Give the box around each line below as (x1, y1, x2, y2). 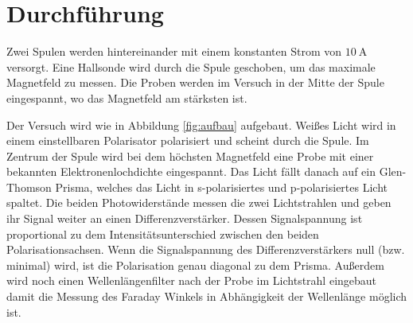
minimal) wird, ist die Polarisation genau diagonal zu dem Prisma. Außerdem (6, 256, 384, 273)
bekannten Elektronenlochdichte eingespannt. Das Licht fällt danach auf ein (6, 163, 376, 180)
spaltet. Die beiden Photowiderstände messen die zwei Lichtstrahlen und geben (6, 194, 392, 211)
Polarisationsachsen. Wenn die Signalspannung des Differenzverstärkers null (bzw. (6, 241, 405, 258)
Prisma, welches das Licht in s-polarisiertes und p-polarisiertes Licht (55, 178, 388, 195)
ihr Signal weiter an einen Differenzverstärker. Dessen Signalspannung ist (6, 210, 363, 227)
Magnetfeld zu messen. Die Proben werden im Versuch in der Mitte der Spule (6, 74, 384, 91)
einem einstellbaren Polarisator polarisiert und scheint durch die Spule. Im (6, 132, 369, 149)
